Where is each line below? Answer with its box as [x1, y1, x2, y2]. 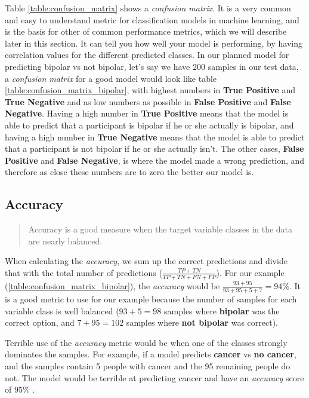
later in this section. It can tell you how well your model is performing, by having [5, 36, 302, 49]
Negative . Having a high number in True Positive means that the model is [5, 107, 289, 120]
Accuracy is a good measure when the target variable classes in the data [28, 223, 293, 235]
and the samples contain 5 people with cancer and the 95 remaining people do [5, 360, 291, 372]
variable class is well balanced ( [5, 304, 119, 317]
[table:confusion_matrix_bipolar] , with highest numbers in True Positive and [5, 84, 295, 96]
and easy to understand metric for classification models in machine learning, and [5, 13, 299, 26]
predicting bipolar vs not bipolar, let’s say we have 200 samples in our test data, [5, 60, 299, 72]
